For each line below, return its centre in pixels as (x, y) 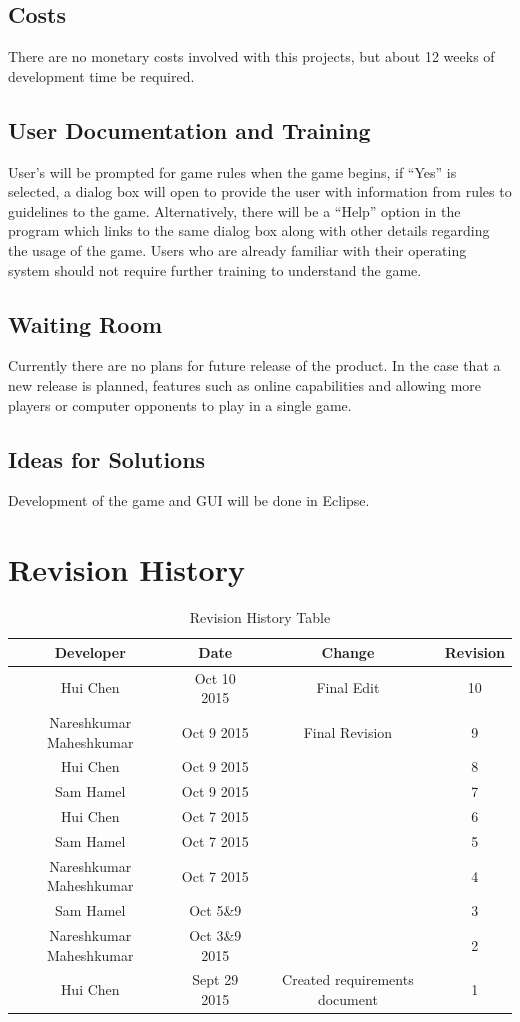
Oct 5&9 (215, 910)
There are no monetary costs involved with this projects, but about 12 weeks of (251, 56)
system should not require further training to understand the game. (215, 269)
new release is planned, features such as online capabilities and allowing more (245, 384)
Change (348, 651)
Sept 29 (215, 979)
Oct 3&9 (215, 935)
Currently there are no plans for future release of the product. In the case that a (254, 365)
